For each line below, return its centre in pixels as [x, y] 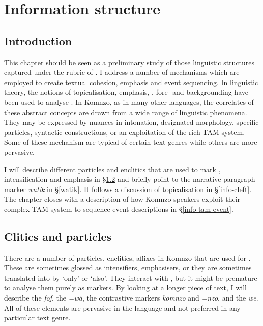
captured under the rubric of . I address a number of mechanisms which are [122, 72]
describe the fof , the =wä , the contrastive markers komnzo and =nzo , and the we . [131, 298]
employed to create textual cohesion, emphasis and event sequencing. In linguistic [131, 82]
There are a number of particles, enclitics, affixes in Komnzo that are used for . [127, 257]
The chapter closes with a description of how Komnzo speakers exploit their [122, 199]
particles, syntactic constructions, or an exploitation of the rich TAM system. [125, 132]
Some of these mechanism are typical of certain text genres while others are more [131, 142]
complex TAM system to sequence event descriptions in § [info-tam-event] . [119, 209]
